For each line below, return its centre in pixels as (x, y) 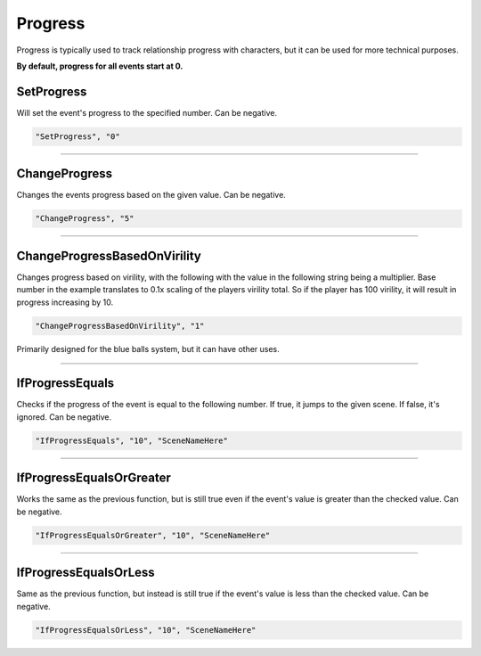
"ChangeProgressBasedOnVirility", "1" (120, 326)
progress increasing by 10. (65, 302)
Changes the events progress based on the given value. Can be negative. (151, 195)
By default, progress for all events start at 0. (100, 66)
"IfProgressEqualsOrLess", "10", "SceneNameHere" (146, 630)
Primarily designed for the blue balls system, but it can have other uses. (148, 348)
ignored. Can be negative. (64, 417)
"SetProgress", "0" (77, 136)
